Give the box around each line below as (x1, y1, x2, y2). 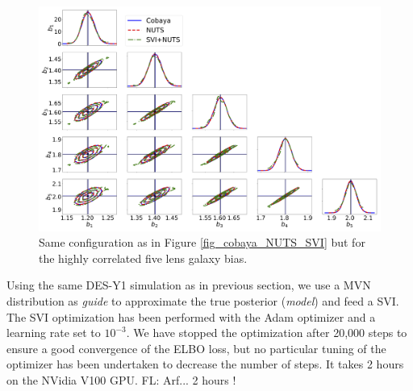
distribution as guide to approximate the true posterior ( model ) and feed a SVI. (6, 293, 399, 310)
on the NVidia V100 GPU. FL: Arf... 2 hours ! (6, 372, 236, 388)
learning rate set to (6, 324, 101, 341)
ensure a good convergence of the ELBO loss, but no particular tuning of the (6, 339, 386, 356)
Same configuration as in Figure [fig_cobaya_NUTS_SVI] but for (39, 234, 365, 251)
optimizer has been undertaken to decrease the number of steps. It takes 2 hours (6, 356, 404, 372)
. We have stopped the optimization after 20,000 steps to (126, 324, 407, 341)
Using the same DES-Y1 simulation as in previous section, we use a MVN (6, 277, 371, 293)
